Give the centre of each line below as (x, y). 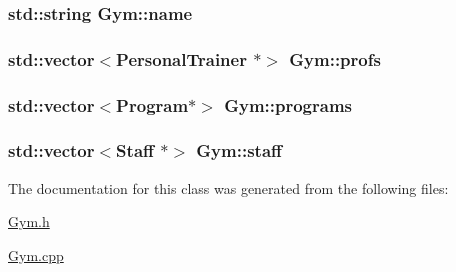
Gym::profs (335, 58)
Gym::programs (288, 104)
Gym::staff (239, 150)
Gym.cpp (36, 254)
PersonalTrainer (181, 58)
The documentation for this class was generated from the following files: (228, 187)
